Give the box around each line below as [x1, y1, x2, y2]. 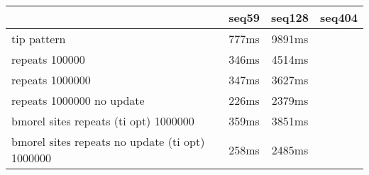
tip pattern [11, 30, 66, 47]
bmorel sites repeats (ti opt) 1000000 [11, 113, 194, 129]
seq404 [319, 9, 358, 26]
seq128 [270, 9, 309, 26]
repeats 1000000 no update [11, 92, 145, 108]
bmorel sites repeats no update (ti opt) [11, 133, 205, 149]
